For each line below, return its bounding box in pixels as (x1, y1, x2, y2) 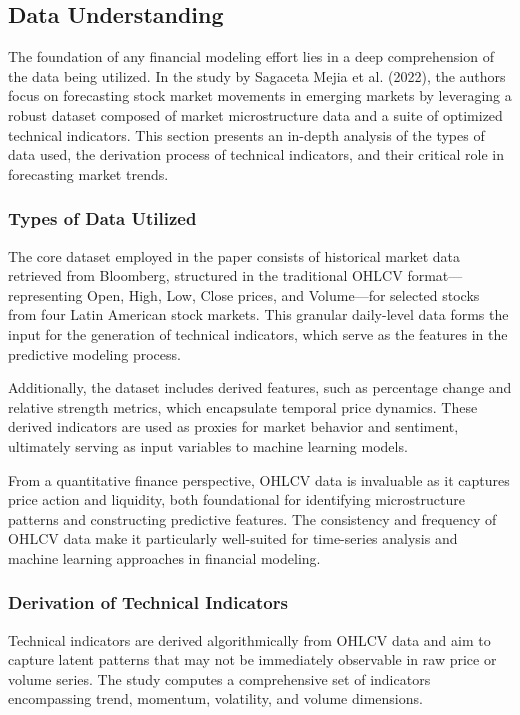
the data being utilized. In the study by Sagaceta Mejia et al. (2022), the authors (8, 65, 506, 86)
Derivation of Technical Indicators (8, 590, 288, 615)
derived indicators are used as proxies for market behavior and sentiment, (8, 416, 459, 437)
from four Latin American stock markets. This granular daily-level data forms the (8, 304, 509, 325)
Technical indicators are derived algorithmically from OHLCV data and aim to (8, 629, 491, 650)
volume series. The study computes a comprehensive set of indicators (8, 668, 431, 689)
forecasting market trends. (8, 163, 169, 184)
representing (8, 284, 83, 305)
